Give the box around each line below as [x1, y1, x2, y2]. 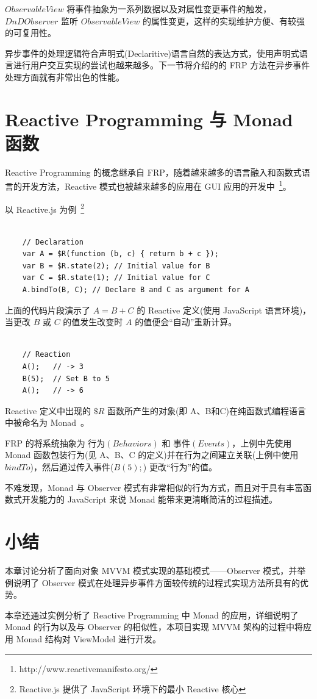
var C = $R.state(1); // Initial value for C [22, 273, 210, 282]
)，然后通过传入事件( [30, 461, 114, 473]
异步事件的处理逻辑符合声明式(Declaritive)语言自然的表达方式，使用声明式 [5, 46, 299, 59]
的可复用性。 [5, 26, 56, 39]
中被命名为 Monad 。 [5, 416, 90, 429]
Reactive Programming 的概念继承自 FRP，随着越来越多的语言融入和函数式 [5, 165, 302, 178]
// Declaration [22, 237, 84, 246]
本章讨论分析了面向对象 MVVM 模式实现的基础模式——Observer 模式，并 [5, 564, 297, 576]
